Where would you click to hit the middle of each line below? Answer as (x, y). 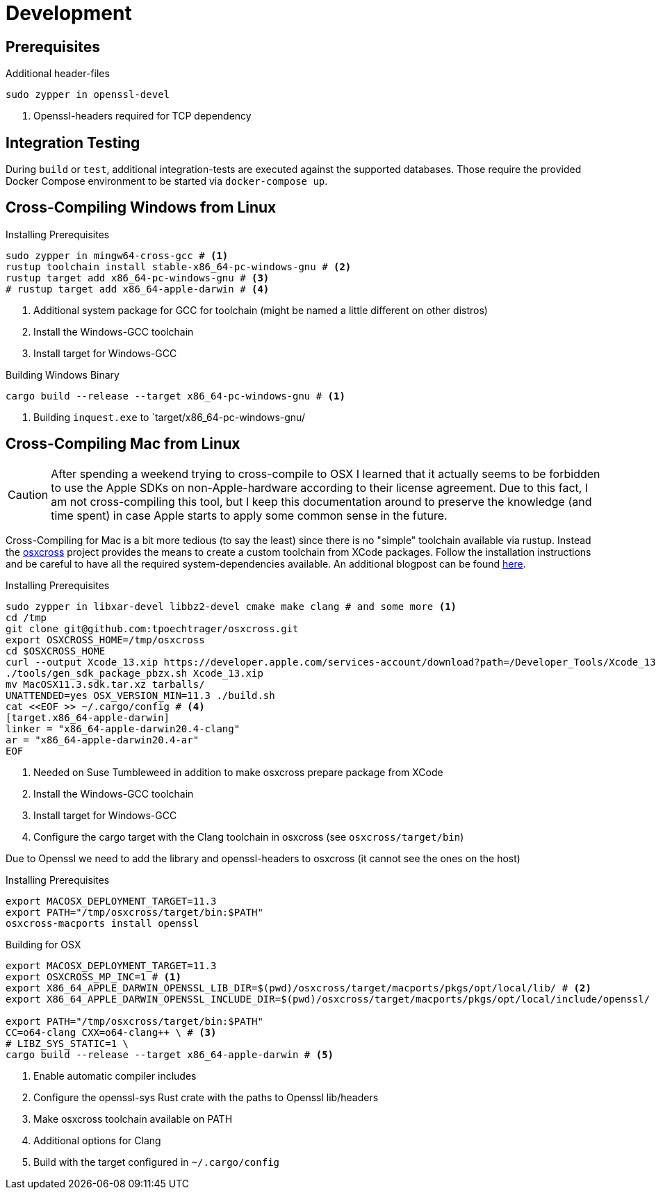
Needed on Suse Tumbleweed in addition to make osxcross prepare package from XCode (238, 772)
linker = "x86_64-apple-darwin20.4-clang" (123, 728)
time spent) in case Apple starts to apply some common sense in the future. (249, 515)
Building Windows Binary (63, 374)
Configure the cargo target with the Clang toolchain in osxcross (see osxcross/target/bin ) (249, 836)
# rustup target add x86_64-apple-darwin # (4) (138, 289)
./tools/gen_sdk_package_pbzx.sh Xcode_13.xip (134, 673)
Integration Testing (73, 142)
